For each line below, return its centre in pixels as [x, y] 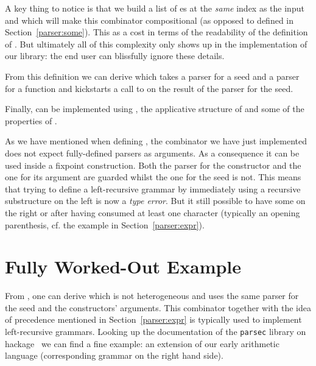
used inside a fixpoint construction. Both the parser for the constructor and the [153, 165]
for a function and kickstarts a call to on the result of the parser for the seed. [149, 88]
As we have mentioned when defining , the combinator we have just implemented [156, 141]
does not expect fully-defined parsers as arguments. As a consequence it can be [152, 153]
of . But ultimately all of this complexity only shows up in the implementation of [156, 44]
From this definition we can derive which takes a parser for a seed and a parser [152, 76]
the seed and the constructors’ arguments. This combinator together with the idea [158, 307]
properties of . [31, 120]
